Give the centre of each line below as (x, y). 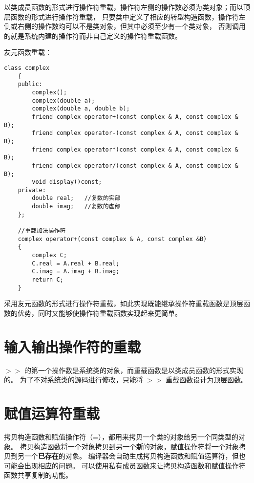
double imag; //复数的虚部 (76, 207)
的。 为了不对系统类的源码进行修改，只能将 (74, 380)
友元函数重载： (28, 52)
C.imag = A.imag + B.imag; (76, 272)
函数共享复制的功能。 (38, 475)
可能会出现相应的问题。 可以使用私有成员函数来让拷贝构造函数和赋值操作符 (125, 465)
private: (32, 190)
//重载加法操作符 (42, 231)
